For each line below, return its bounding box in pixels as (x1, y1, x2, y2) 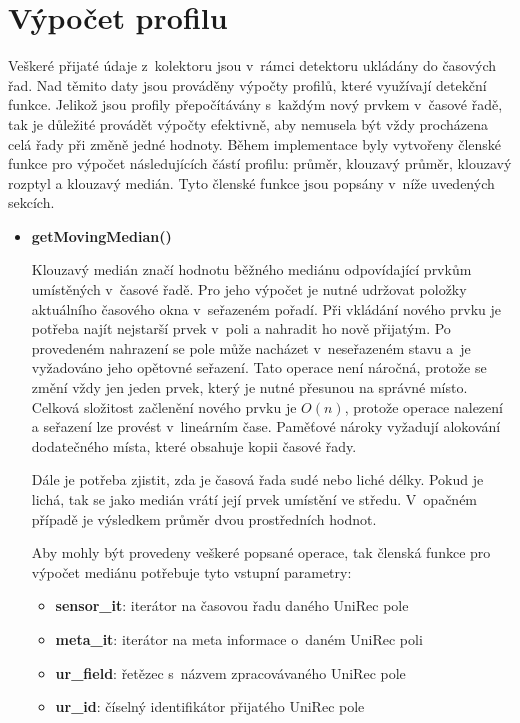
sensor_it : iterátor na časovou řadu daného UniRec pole (55, 595, 409, 616)
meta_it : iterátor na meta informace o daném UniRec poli (55, 628, 423, 649)
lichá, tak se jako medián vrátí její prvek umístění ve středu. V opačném (31, 489, 478, 509)
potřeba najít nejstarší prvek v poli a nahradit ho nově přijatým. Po (31, 318, 451, 339)
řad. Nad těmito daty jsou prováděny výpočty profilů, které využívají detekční (8, 74, 487, 95)
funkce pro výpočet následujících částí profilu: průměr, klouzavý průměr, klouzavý (8, 153, 512, 174)
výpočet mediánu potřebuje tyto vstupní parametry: (31, 561, 352, 582)
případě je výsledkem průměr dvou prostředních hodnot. (31, 508, 377, 529)
